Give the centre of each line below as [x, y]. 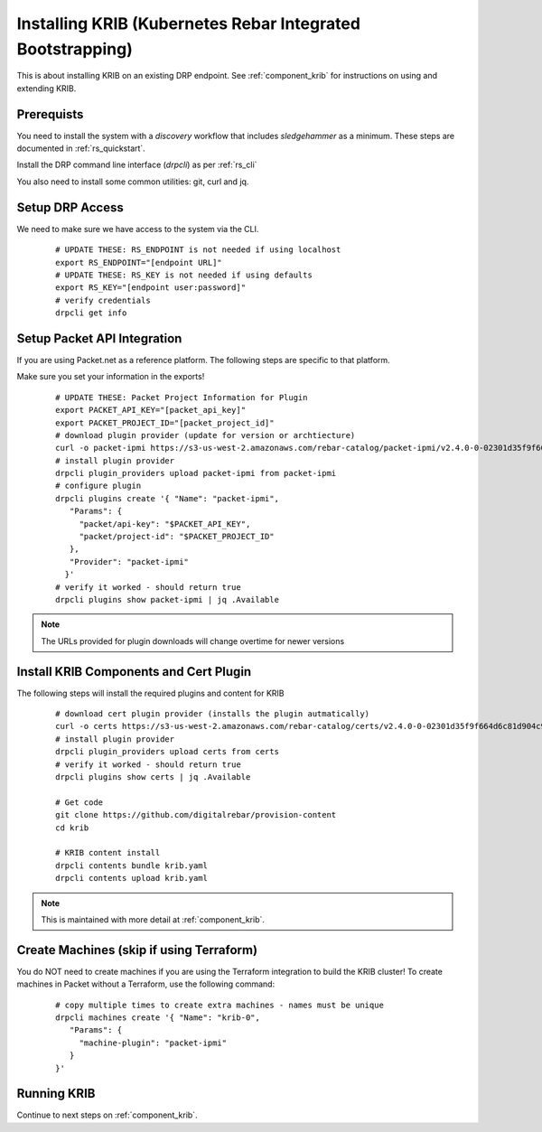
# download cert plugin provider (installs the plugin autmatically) [213, 714]
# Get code [79, 802]
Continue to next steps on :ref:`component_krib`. [107, 1115]
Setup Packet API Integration [99, 338]
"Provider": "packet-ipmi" [129, 561]
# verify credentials [103, 300]
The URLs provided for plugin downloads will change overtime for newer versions [193, 641]
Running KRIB [56, 1094]
